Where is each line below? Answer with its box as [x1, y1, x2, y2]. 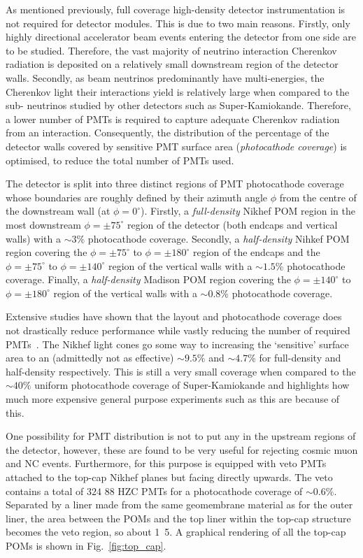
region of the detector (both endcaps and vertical [127, 217, 338, 231]
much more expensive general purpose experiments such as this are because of [6, 392, 340, 406]
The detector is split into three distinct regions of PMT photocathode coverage [6, 176, 344, 191]
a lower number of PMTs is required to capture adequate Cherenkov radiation [6, 111, 340, 126]
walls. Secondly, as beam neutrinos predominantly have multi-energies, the [6, 70, 325, 85]
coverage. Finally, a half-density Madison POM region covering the [6, 272, 291, 287]
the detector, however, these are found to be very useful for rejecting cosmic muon [6, 442, 358, 457]
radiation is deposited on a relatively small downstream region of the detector [6, 57, 339, 71]
